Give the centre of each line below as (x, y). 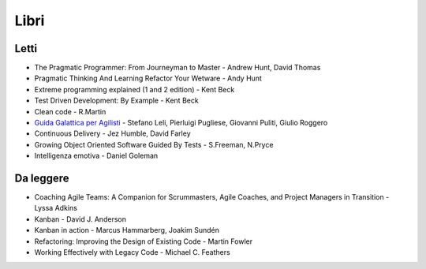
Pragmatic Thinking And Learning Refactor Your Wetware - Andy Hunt (148, 78)
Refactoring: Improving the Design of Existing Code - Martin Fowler (143, 241)
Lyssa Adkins (56, 208)
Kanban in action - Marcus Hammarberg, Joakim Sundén (127, 230)
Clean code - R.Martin (70, 111)
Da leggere (42, 178)
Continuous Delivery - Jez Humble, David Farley (112, 133)
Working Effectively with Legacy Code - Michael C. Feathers (132, 252)
